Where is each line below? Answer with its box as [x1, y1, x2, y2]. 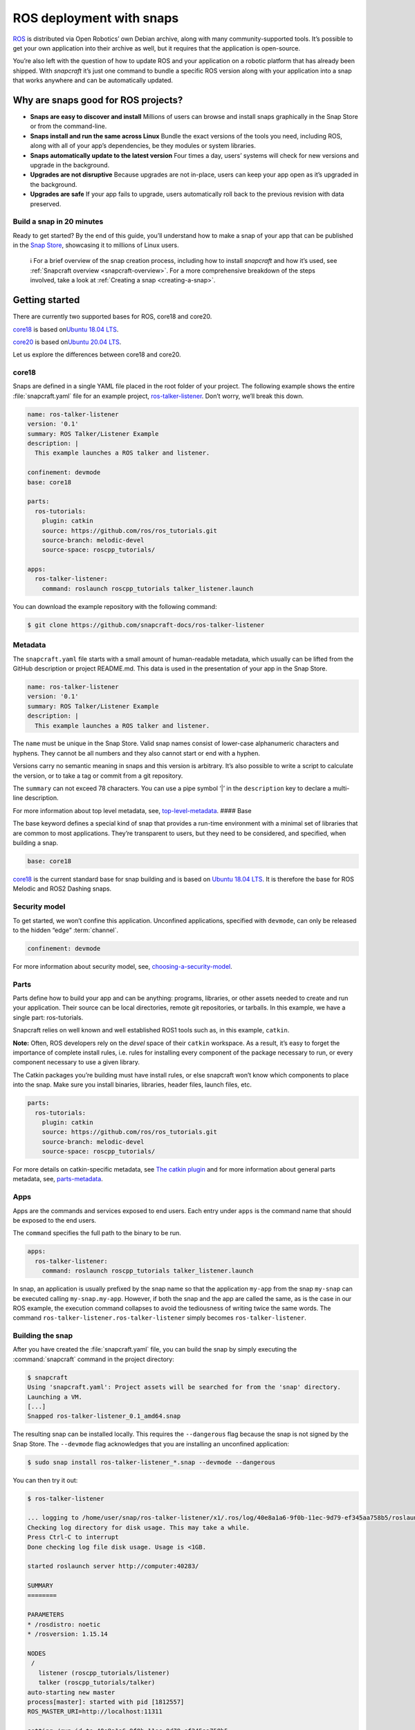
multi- [332, 784, 350, 792]
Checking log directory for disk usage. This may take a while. [27, 1523, 250, 1531]
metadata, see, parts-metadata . [12, 1175, 103, 1183]
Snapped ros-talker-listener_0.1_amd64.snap [27, 1412, 181, 1420]
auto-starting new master [27, 1688, 116, 1696]
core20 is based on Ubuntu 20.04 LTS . [12, 338, 122, 346]
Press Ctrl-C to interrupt [27, 1533, 119, 1541]
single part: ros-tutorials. [12, 1013, 84, 1021]
